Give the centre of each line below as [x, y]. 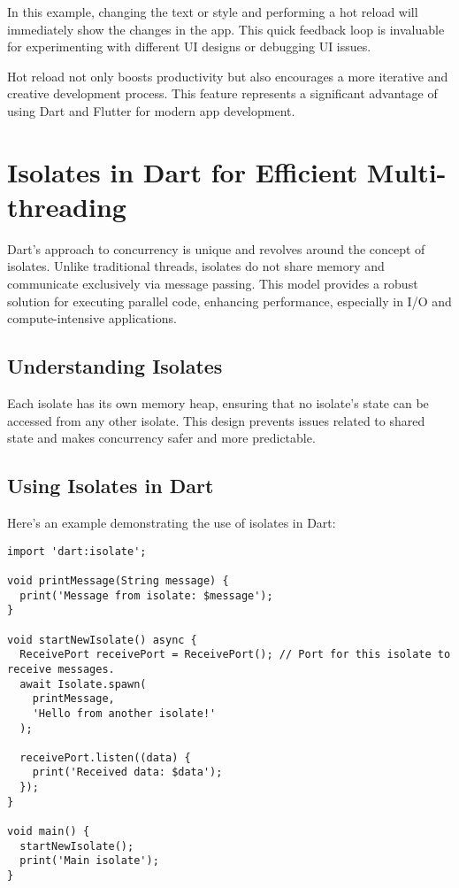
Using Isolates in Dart [111, 486]
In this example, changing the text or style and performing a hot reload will [213, 12]
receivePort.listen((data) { [105, 757]
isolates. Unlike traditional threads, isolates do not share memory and [196, 266]
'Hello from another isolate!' [124, 713]
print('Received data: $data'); [127, 772]
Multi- [406, 171]
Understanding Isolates [115, 366]
